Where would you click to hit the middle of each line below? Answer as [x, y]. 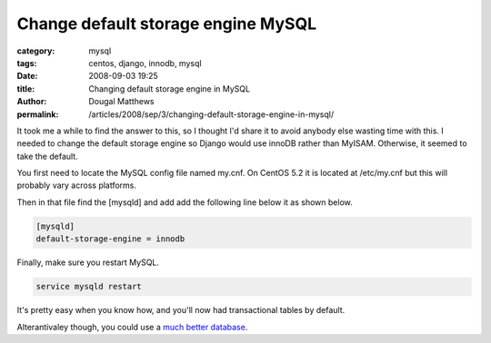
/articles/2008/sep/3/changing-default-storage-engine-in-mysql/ [211, 114]
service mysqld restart [89, 287]
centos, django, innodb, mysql [145, 63]
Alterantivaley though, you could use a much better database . [132, 327]
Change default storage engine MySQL [167, 24]
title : [26, 88]
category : [36, 51]
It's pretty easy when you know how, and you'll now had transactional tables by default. [181, 310]
